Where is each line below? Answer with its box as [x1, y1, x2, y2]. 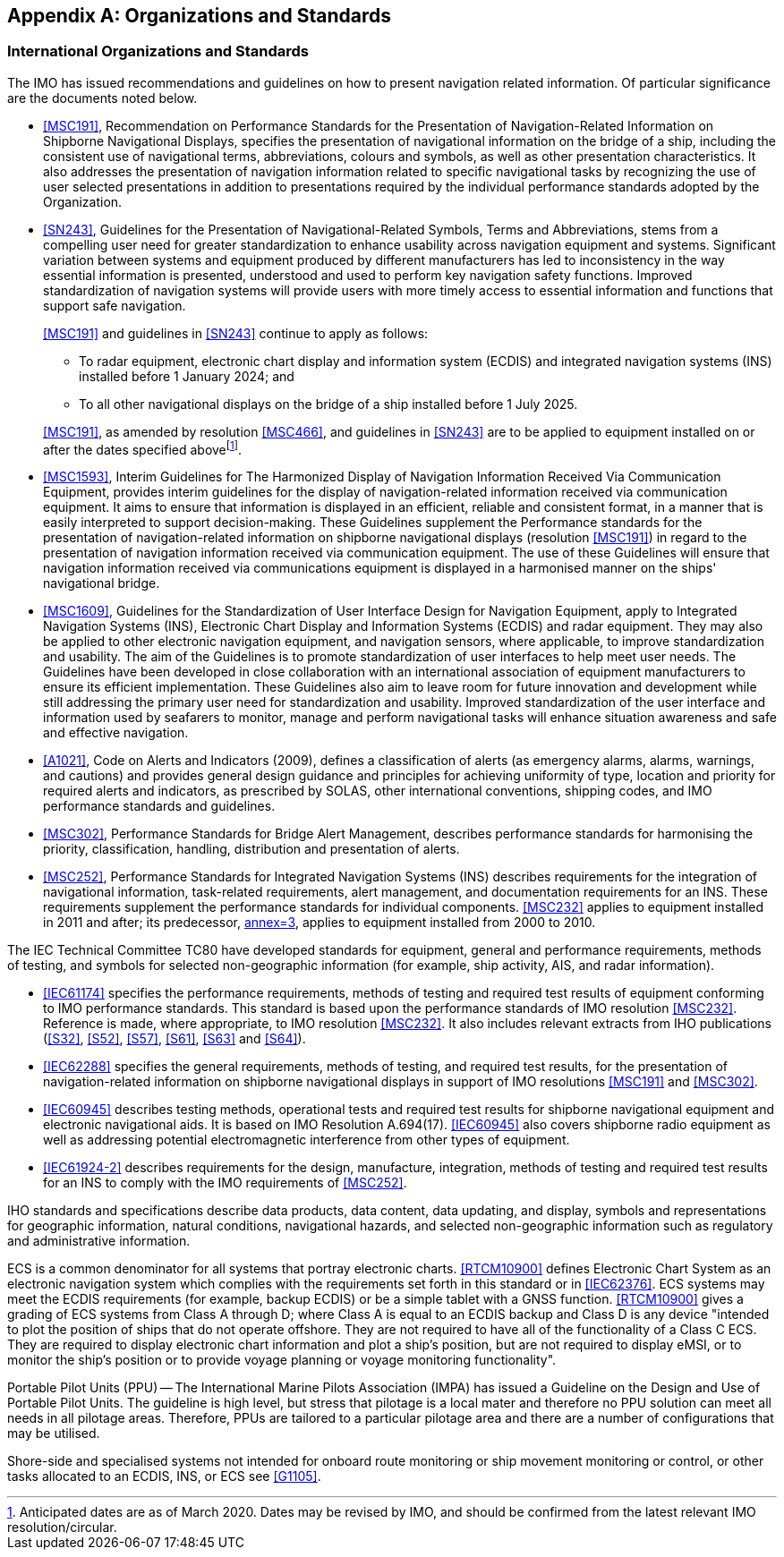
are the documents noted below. [7, 89, 198, 106]
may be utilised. [7, 1425, 100, 1442]
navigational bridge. [43, 575, 160, 591]
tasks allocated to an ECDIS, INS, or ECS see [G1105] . [7, 1468, 321, 1485]
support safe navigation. [43, 297, 186, 313]
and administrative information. [7, 1233, 191, 1249]
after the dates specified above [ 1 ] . [43, 438, 243, 457]
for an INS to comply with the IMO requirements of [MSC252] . [43, 1175, 407, 1191]
